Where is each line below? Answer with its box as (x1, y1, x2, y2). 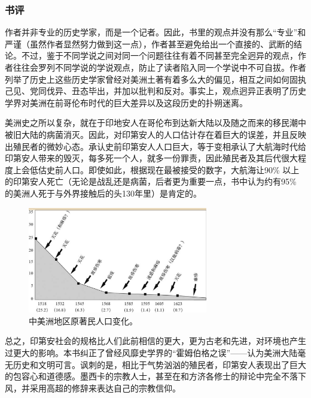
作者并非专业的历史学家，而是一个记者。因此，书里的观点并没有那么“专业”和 (5, 26, 306, 38)
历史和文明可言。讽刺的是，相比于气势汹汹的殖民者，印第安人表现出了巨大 (13, 358, 306, 370)
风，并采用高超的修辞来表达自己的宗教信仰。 (5, 381, 181, 394)
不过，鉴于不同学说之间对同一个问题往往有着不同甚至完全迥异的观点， (21, 49, 298, 62)
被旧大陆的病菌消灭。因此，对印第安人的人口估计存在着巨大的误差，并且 (5, 128, 289, 140)
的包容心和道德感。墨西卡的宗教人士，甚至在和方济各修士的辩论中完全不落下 (5, 370, 306, 382)
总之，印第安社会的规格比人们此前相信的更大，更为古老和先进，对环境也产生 (5, 334, 306, 347)
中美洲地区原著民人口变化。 (29, 314, 138, 327)
